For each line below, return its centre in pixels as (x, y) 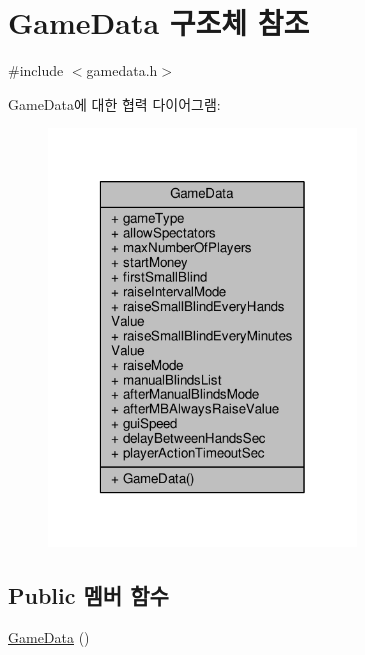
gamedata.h (122, 70)
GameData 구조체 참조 (159, 22)
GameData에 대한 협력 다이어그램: (114, 103)
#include (36, 70)
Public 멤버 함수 (88, 594)
